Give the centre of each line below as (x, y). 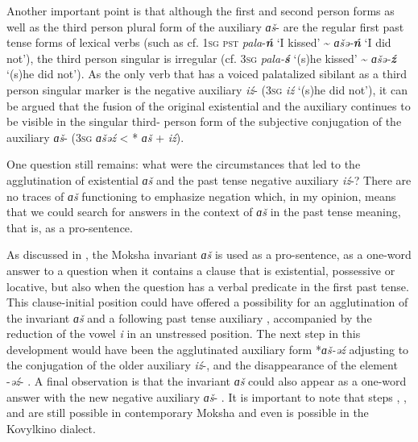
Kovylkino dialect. (51, 428)
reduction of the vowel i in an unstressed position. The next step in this (184, 334)
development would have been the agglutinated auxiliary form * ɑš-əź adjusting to (208, 349)
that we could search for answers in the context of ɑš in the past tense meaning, (204, 212)
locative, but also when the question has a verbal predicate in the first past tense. (208, 286)
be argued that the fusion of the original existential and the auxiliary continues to (209, 105)
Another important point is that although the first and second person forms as (201, 10)
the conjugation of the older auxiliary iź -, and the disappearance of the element (202, 365)
